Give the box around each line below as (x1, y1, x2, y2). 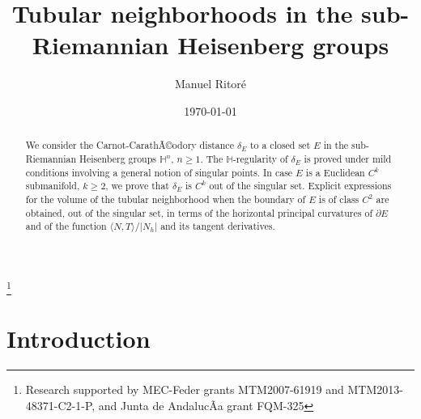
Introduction (6, 322, 151, 355)
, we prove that (105, 179, 169, 193)
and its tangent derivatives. (160, 219, 275, 233)
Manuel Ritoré (174, 75, 247, 92)
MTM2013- (347, 381, 403, 398)
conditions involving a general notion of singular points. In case (25, 165, 293, 179)
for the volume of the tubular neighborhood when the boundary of (25, 192, 306, 205)
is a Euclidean (305, 165, 365, 179)
